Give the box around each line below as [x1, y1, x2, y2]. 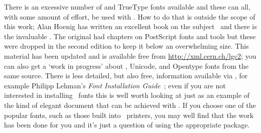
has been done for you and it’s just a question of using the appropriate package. [4, 119, 250, 130]
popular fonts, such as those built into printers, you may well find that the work [4, 109, 254, 120]
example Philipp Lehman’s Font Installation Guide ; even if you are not [4, 80, 226, 90]
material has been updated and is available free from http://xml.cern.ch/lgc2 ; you [4, 50, 256, 61]
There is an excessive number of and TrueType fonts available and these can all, [4, 2, 250, 12]
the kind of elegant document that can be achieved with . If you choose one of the [4, 99, 256, 110]
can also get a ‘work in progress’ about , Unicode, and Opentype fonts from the [4, 60, 248, 71]
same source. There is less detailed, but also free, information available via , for [4, 70, 248, 81]
